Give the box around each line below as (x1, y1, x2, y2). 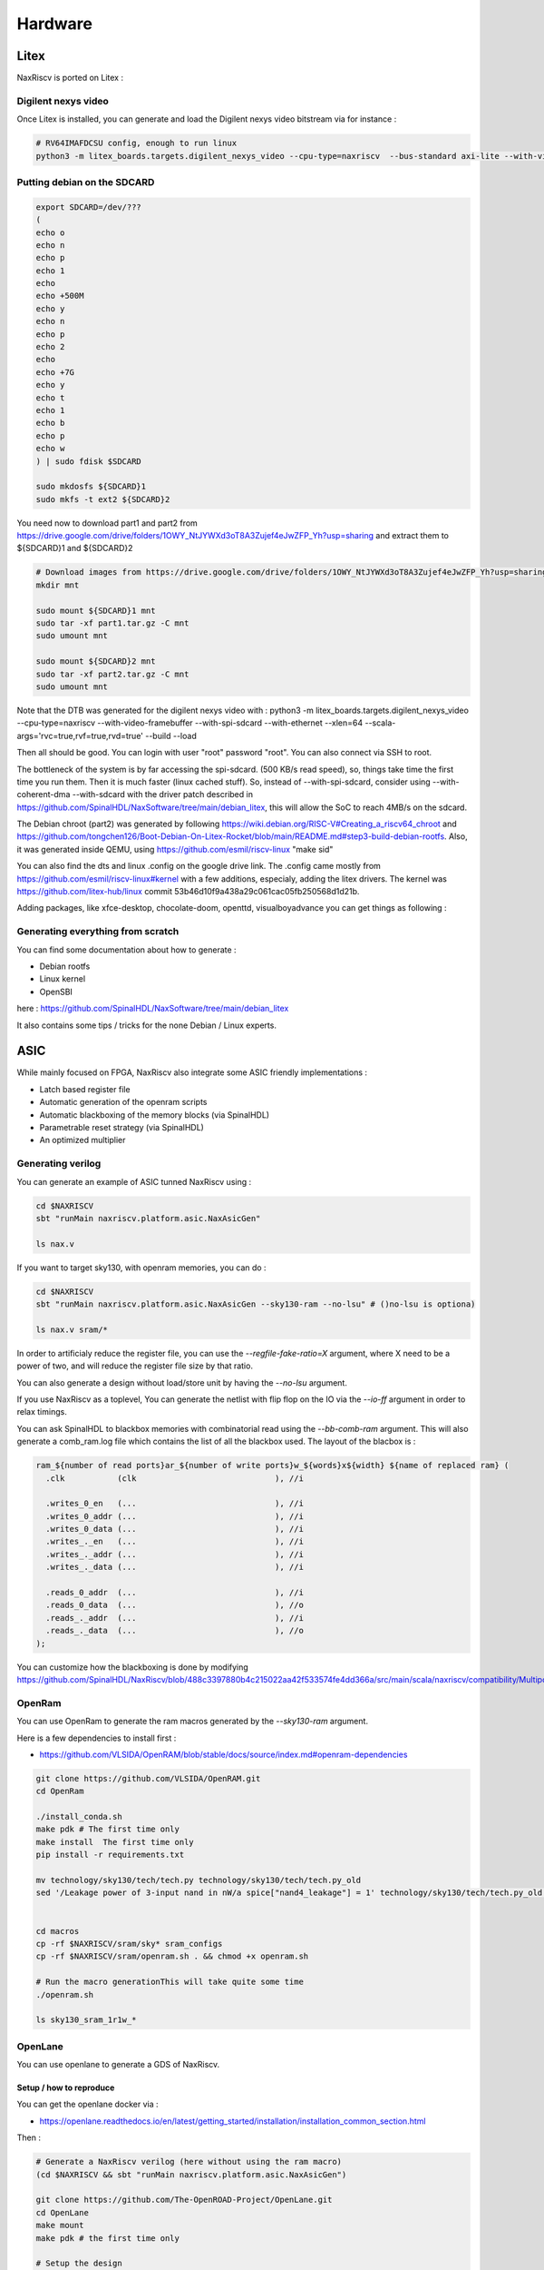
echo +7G (35, 367, 75, 377)
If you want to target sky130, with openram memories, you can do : (16, 1262, 267, 1273)
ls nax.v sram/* (35, 1324, 109, 1335)
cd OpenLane (35, 2207, 90, 2217)
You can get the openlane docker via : (16, 2098, 159, 2110)
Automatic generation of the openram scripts (39, 1097, 208, 1108)
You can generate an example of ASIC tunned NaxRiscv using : (16, 1176, 252, 1187)
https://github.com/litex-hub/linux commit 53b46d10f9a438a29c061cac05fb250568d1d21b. (16, 886, 360, 897)
